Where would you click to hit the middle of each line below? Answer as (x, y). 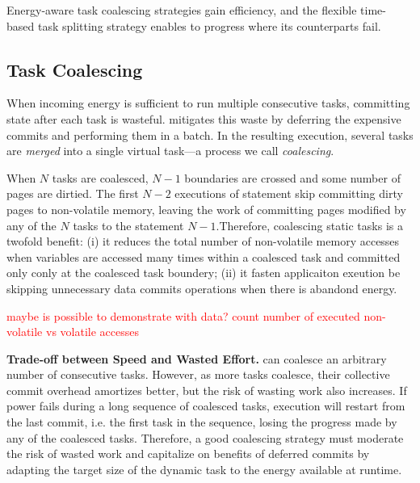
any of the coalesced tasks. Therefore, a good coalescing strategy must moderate (205, 437)
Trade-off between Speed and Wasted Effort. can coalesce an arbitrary (197, 358)
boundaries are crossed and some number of (292, 177)
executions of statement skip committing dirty (289, 193)
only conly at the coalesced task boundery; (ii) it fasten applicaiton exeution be (204, 273)
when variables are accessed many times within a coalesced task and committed (204, 256)
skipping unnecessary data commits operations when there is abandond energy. (202, 288)
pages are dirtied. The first (73, 193)
